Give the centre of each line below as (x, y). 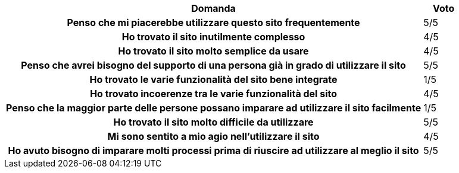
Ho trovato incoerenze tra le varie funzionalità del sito (214, 94)
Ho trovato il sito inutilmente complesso (213, 37)
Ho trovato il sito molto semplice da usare (213, 51)
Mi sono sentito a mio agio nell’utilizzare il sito (213, 136)
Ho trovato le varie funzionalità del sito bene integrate (213, 79)
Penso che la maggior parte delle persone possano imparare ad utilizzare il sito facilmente (214, 108)
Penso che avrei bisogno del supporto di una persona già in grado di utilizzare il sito (213, 65)
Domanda (213, 8)
